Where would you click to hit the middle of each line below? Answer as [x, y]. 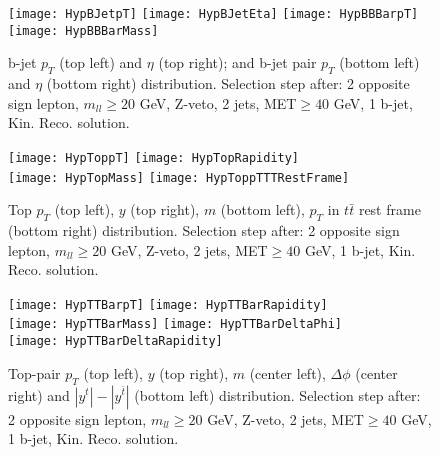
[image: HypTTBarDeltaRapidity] [115, 341]
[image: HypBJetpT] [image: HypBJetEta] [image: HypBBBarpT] [213, 14]
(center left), [287, 372]
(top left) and [101, 62]
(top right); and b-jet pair [237, 62]
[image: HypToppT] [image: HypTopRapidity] [154, 157]
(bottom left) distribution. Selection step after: [277, 394]
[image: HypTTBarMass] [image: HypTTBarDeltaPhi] [175, 324]
